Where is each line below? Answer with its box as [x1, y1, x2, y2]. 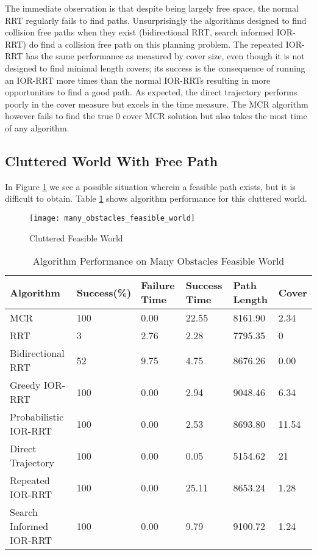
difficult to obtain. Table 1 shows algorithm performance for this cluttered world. [5, 192, 307, 205]
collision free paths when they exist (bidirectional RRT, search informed [5, 26, 274, 39]
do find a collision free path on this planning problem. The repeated [29, 37, 283, 50]
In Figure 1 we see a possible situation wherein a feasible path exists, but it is [5, 180, 296, 193]
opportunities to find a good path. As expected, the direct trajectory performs [5, 86, 297, 98]
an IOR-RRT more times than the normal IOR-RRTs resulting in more [5, 73, 271, 86]
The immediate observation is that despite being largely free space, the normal [5, 2, 299, 14]
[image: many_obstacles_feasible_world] [29, 213, 196, 222]
